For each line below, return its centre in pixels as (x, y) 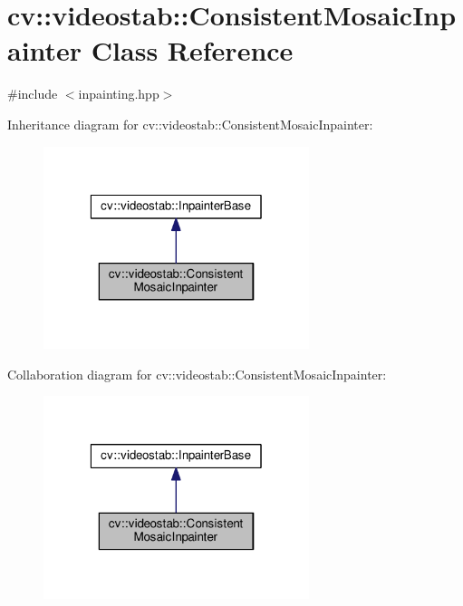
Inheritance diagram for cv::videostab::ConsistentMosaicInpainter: (190, 124)
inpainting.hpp (119, 94)
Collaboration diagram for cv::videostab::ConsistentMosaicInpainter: (197, 374)
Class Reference (192, 50)
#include (33, 94)
